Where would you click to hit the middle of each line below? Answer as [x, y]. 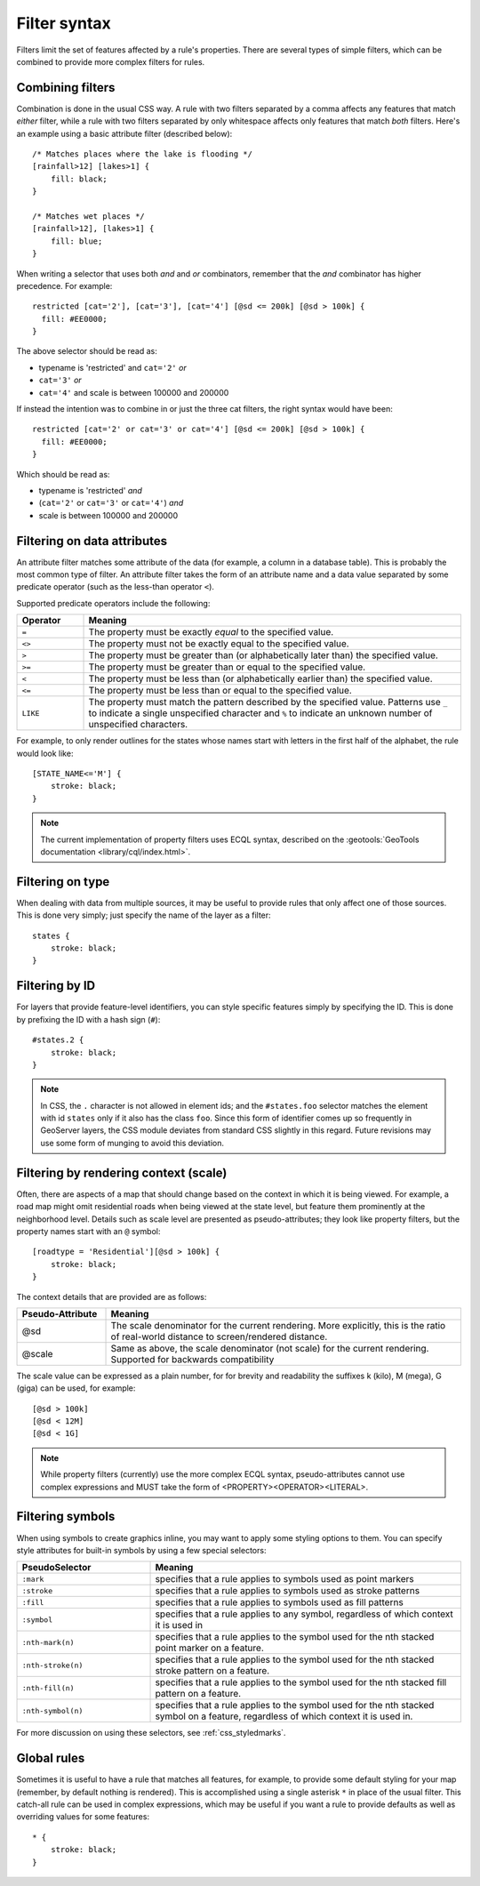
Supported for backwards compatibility [192, 1359]
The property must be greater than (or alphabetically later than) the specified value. [264, 655]
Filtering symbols [66, 1517]
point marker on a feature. [209, 1648]
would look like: [45, 753]
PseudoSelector [56, 1568]
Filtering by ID [56, 986]
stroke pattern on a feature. [212, 1671]
